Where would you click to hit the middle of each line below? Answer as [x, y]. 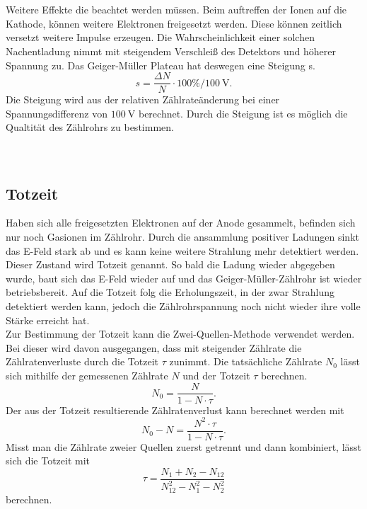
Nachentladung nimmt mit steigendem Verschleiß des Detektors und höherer [171, 51]
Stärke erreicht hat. [48, 320]
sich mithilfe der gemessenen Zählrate [87, 375]
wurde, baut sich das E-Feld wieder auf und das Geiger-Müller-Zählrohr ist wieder [184, 278]
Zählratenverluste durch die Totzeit [82, 361]
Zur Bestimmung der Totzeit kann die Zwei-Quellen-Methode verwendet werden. [180, 334]
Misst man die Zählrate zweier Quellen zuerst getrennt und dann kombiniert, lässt [184, 446]
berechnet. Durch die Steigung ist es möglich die [243, 113]
